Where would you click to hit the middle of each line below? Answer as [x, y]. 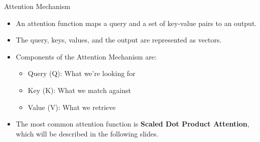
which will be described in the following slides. [87, 133]
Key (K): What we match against [79, 90]
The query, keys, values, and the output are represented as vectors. [119, 40]
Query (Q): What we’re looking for [82, 73]
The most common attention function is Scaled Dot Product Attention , [133, 124]
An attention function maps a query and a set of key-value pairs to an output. [136, 23]
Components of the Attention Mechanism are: [86, 56]
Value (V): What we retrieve [72, 107]
